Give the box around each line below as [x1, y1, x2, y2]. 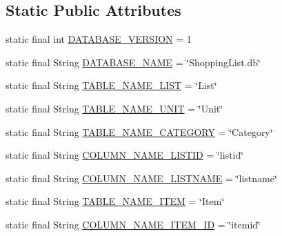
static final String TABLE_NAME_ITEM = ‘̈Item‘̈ [6, 194, 225, 208]
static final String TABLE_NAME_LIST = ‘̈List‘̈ [6, 78, 217, 92]
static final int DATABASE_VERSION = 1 [6, 32, 192, 46]
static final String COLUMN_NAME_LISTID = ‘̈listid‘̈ [6, 148, 244, 162]
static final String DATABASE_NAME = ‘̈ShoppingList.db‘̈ [6, 55, 261, 69]
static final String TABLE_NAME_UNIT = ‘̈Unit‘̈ [6, 101, 223, 115]
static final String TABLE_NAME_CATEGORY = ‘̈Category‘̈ [6, 124, 273, 139]
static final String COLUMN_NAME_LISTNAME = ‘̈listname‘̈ [6, 170, 277, 185]
